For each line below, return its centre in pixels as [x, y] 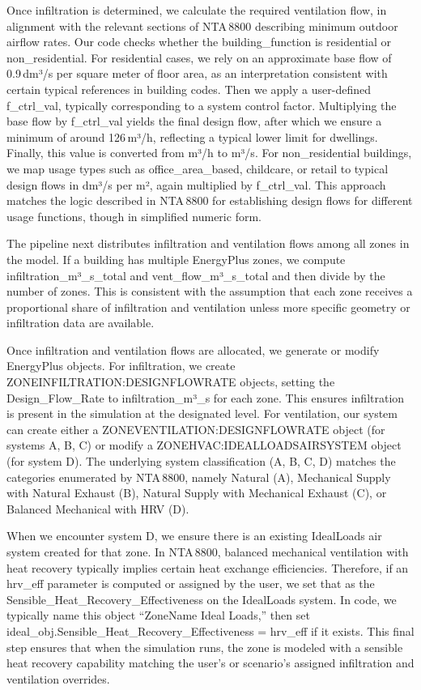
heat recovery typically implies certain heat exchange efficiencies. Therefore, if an [208, 567]
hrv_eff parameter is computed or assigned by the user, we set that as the [191, 584]
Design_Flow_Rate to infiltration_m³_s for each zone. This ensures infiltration [206, 397]
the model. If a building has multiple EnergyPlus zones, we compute [176, 259]
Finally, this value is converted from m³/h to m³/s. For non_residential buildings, [209, 153]
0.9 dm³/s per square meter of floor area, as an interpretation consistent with [197, 73]
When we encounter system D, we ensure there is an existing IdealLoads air [194, 536]
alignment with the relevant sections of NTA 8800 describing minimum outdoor [202, 26]
